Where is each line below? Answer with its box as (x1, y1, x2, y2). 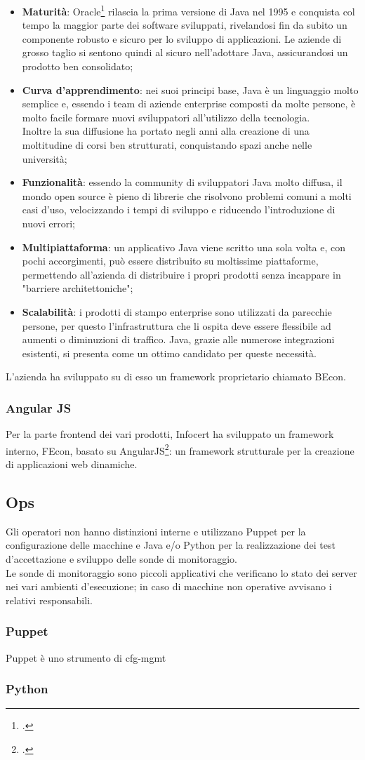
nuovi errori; (22, 215, 75, 230)
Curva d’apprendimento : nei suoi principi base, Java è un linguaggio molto (22, 82, 359, 97)
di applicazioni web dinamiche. (6, 456, 138, 471)
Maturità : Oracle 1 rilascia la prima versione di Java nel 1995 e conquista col (22, 2, 355, 18)
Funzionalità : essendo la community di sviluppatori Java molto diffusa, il (22, 175, 343, 189)
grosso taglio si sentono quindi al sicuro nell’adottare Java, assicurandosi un (22, 45, 348, 60)
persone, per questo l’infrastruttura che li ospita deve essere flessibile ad (22, 318, 331, 333)
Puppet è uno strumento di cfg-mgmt (6, 650, 166, 665)
